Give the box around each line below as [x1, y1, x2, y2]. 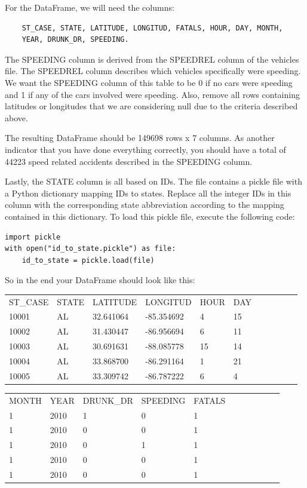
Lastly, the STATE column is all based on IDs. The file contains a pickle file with [5, 175, 302, 188]
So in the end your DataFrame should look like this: [5, 274, 195, 286]
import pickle [5, 232, 61, 241]
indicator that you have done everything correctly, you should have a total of [5, 143, 286, 155]
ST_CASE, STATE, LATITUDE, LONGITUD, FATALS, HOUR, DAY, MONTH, [22, 23, 283, 32]
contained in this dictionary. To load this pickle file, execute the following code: [5, 210, 295, 222]
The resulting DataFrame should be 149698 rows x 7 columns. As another [5, 131, 275, 144]
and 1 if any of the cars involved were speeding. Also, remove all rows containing [5, 88, 300, 100]
